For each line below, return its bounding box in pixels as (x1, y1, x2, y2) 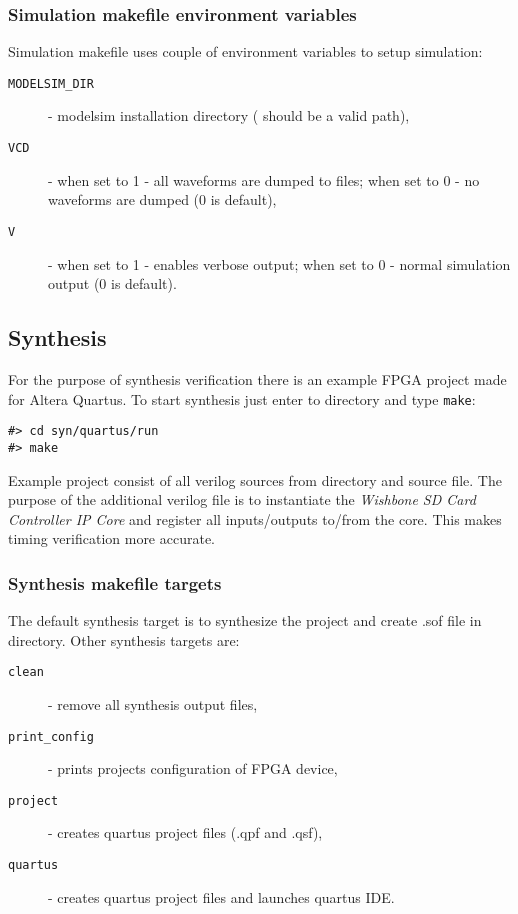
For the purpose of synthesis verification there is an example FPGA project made (8, 368, 507, 389)
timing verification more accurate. (8, 528, 216, 549)
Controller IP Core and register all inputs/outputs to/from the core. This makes (8, 508, 502, 529)
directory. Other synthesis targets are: (8, 629, 240, 650)
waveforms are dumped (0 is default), (48, 189, 277, 210)
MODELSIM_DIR (8, 76, 94, 91)
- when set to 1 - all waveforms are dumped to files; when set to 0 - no (48, 169, 480, 190)
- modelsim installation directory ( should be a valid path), (48, 105, 410, 126)
